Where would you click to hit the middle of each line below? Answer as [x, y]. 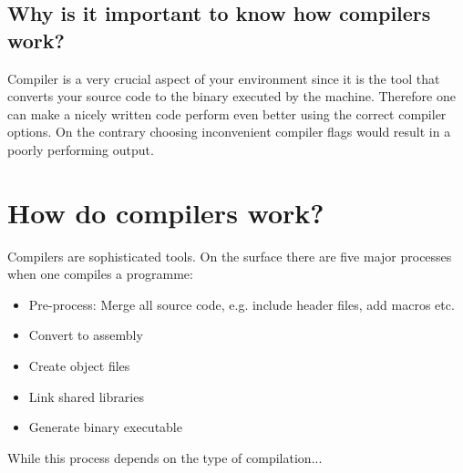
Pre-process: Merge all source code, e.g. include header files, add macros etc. [242, 304]
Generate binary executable [105, 427]
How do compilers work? [166, 212]
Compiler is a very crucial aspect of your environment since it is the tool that [224, 78]
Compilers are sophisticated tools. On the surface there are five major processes [230, 256]
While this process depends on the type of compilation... [165, 457]
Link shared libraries [86, 396]
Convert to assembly [86, 335]
